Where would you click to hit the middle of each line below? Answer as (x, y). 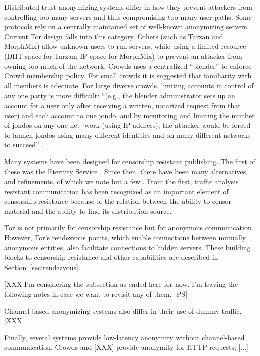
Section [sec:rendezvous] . (42, 267)
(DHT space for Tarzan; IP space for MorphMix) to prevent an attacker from (123, 56)
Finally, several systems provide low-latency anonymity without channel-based (124, 337)
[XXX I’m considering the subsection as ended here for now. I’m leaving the (121, 284)
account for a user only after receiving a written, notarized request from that (122, 105)
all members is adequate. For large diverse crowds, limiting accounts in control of (129, 85)
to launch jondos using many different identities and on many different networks (127, 135)
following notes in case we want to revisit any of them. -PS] (96, 294)
